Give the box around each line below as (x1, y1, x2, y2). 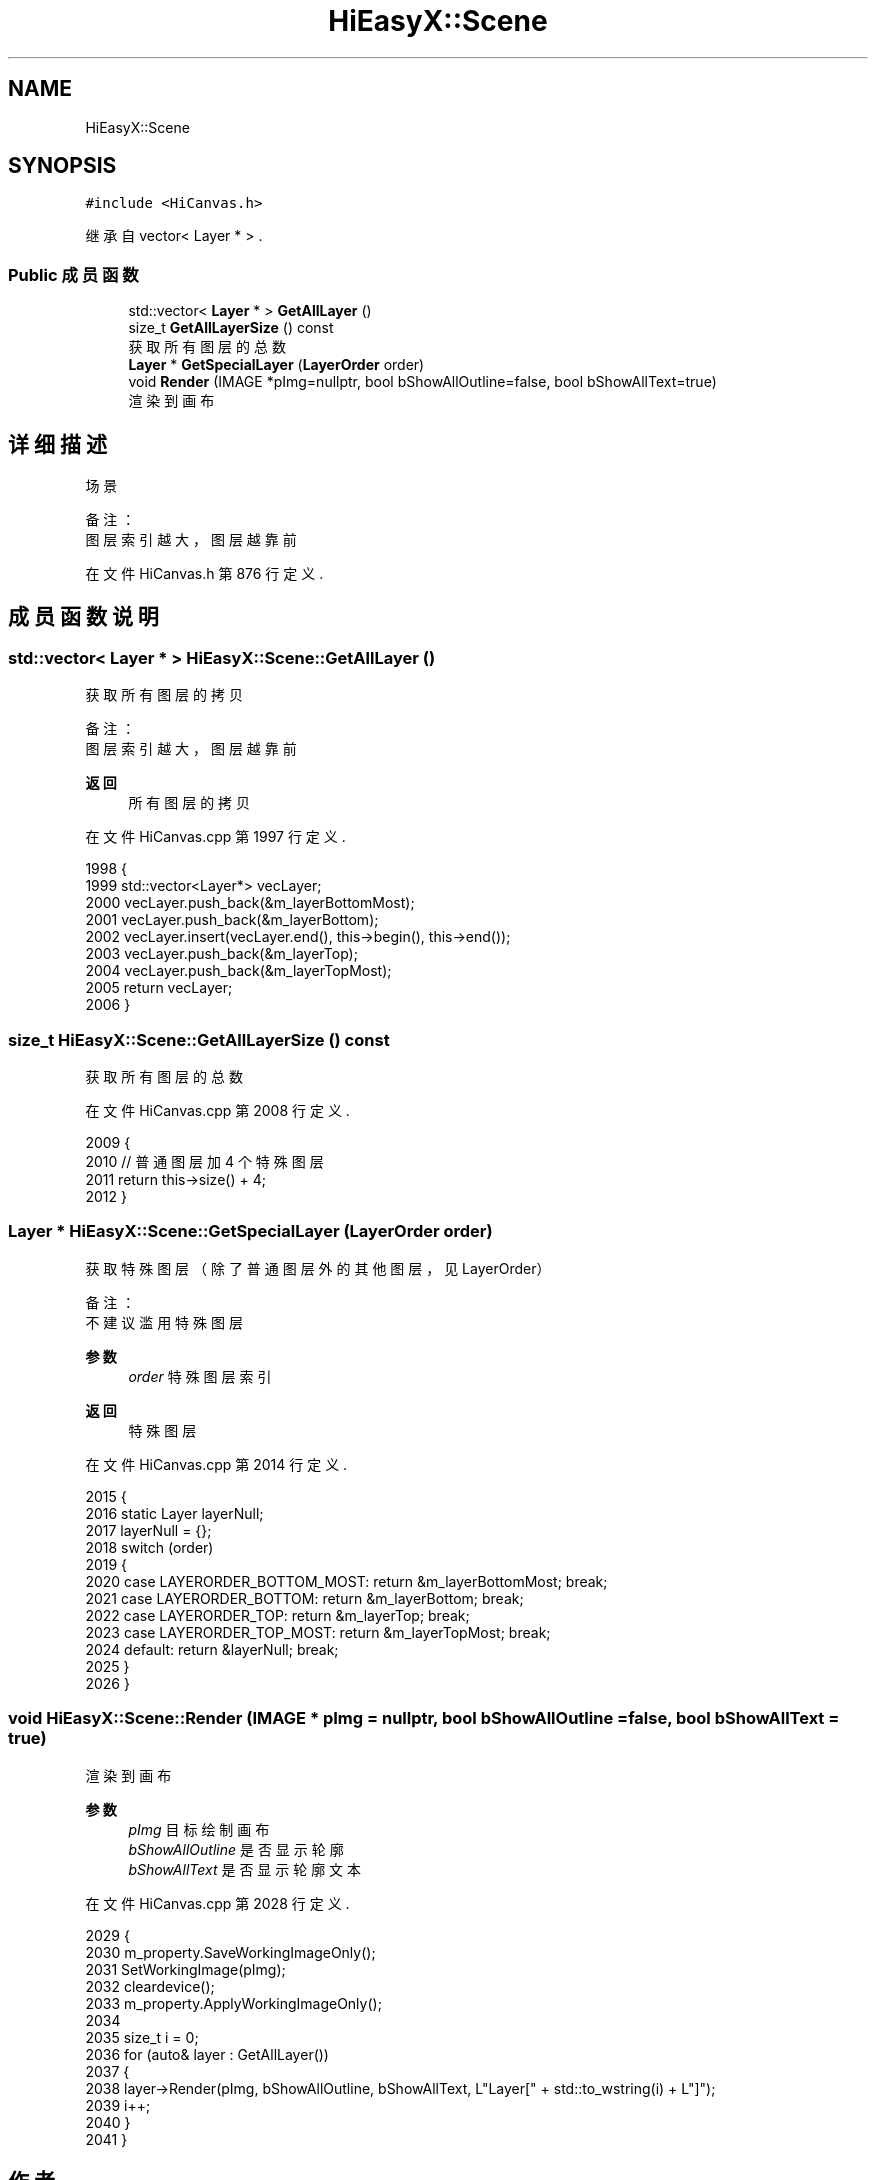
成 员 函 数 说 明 (8, 604, 159, 630)
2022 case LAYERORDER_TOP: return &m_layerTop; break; (85, 1606, 470, 1624)
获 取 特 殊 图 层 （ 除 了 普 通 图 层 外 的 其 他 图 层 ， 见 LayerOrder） (85, 1259, 551, 1277)
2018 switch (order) (85, 1538, 214, 1556)
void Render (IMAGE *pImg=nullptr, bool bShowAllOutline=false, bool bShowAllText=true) (128, 373, 717, 391)
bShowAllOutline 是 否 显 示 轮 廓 (128, 1840, 344, 1858)
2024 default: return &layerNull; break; (85, 1640, 339, 1658)
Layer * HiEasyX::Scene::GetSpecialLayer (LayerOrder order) (8, 1221, 493, 1242)
